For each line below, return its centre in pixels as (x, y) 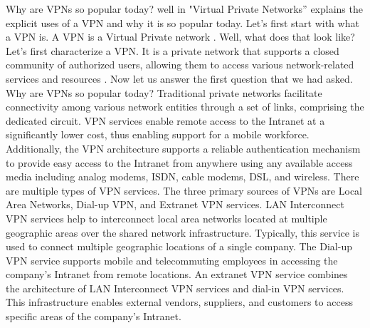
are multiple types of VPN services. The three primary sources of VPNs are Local (184, 190)
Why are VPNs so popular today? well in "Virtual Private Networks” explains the (184, 9)
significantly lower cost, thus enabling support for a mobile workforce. (158, 134)
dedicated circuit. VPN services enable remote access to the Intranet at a (165, 120)
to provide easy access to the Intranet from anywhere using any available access (179, 162)
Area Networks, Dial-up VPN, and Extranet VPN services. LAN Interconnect (175, 204)
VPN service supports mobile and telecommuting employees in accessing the (172, 260)
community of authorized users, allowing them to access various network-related (180, 65)
